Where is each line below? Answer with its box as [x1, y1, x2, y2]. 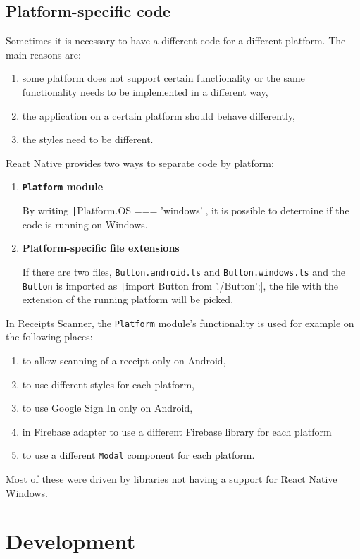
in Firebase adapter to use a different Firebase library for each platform [22, 424, 332, 438]
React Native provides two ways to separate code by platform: [6, 155, 274, 170]
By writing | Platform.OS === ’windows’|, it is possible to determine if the [22, 203, 349, 218]
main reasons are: [6, 47, 81, 61]
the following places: [6, 329, 93, 344]
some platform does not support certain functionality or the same [22, 70, 305, 85]
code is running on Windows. [22, 216, 148, 231]
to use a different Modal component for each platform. [22, 448, 255, 462]
